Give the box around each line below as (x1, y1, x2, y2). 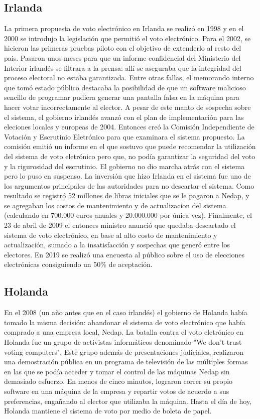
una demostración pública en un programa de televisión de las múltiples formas (4, 356, 248, 367)
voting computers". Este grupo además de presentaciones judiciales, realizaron (4, 346, 244, 357)
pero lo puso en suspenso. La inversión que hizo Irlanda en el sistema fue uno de (4, 171, 251, 181)
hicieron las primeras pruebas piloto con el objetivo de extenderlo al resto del (4, 43, 241, 53)
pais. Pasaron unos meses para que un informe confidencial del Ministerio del (4, 52, 241, 63)
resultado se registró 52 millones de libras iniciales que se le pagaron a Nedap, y (4, 190, 249, 201)
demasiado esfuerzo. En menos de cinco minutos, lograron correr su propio (4, 376, 233, 386)
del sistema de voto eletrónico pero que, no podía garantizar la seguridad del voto (4, 151, 255, 161)
